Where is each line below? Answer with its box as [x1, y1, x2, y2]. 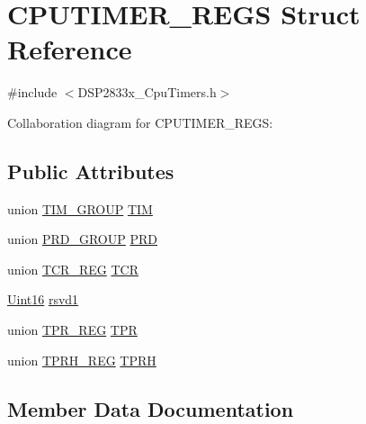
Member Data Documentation [7, 394, 294, 422]
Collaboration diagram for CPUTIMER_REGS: [7, 113, 273, 131]
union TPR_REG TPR [7, 320, 138, 339]
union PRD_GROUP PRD [7, 230, 157, 248]
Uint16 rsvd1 [7, 290, 79, 309]
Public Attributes [7, 157, 174, 185]
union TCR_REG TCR [7, 259, 138, 278]
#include [7, 83, 58, 102]
